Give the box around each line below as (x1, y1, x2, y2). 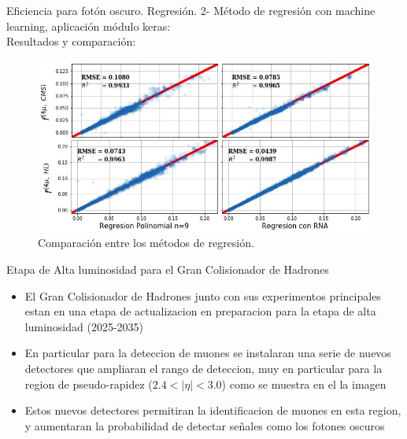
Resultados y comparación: (6, 33, 136, 50)
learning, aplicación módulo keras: (6, 17, 171, 34)
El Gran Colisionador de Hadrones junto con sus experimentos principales (24, 287, 381, 304)
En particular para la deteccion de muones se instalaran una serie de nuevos (24, 345, 391, 361)
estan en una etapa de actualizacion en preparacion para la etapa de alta (24, 303, 376, 319)
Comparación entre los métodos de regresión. (38, 234, 254, 251)
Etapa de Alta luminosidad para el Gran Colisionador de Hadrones (6, 261, 329, 278)
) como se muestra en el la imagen (221, 375, 387, 392)
